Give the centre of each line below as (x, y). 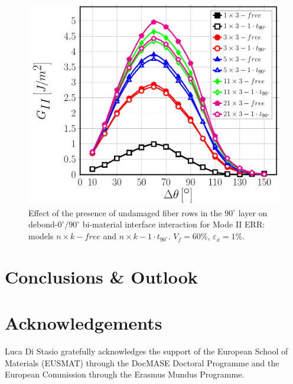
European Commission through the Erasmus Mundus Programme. (125, 374)
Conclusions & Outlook (101, 276)
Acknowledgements (84, 323)
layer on (253, 212)
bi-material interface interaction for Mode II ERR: (174, 224)
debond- (43, 224)
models (41, 236)
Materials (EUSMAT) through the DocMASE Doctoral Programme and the (142, 362)
